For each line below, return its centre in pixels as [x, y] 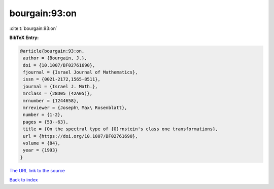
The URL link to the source [37, 170]
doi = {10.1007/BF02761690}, [59, 65]
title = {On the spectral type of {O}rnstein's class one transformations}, [121, 129]
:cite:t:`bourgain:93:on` [33, 28]
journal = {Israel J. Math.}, [61, 86]
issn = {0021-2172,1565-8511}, [62, 79]
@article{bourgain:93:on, [52, 51]
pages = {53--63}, [46, 122]
